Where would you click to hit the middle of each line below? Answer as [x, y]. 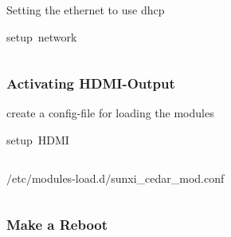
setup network [42, 36]
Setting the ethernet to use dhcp [86, 10]
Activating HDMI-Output [91, 83]
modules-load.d [69, 178]
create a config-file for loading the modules [110, 113]
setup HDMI [38, 140]
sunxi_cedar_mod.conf [168, 178]
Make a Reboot [57, 225]
